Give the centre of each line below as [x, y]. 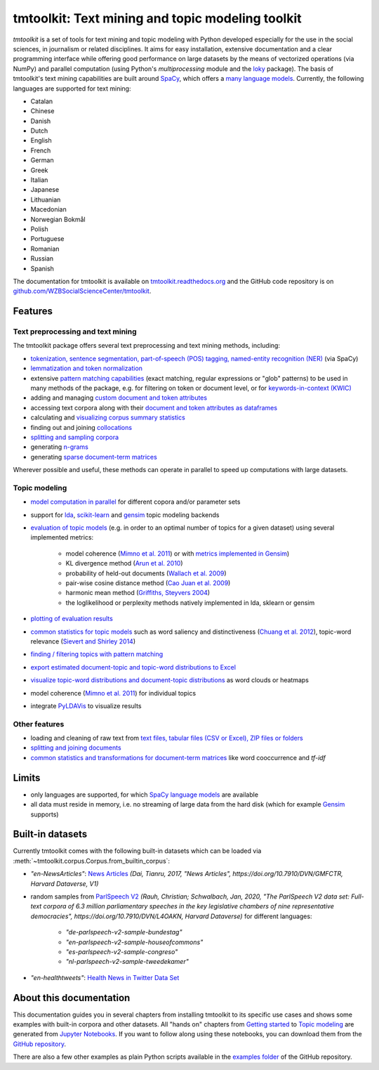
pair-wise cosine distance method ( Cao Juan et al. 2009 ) [148, 583]
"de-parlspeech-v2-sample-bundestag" [124, 932]
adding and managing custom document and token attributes [119, 398]
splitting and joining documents [76, 748]
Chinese [42, 111]
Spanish [42, 268]
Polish [39, 229]
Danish [41, 121]
